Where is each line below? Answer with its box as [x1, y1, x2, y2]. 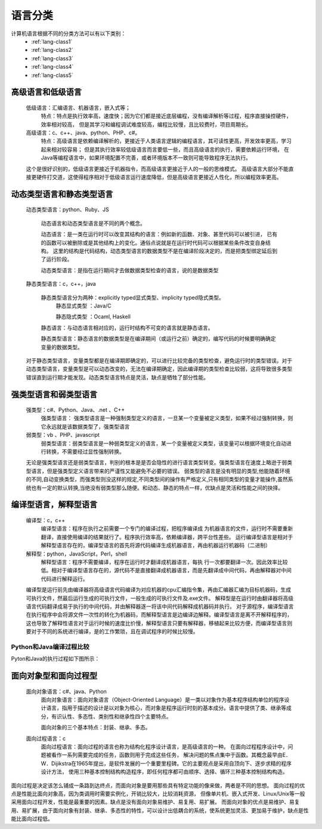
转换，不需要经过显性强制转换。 [45, 448, 125, 455]
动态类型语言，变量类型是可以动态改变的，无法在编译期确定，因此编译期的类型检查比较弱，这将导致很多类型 [26, 365, 292, 372]
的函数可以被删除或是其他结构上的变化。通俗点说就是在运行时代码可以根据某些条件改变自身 [41, 239, 265, 246]
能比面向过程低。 [11, 815, 53, 822]
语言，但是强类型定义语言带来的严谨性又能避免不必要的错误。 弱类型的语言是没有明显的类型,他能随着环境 [30, 467, 290, 474]
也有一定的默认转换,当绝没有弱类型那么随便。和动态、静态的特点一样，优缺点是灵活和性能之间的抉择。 [30, 484, 284, 491]
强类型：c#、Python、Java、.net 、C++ [26, 406, 125, 414]
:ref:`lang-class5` [31, 72, 74, 79]
